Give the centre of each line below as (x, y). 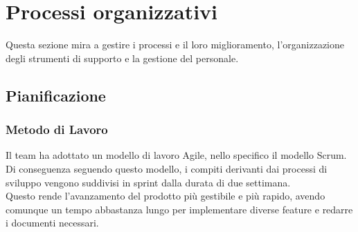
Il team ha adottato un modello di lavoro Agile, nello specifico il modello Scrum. (176, 155)
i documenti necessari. (52, 223)
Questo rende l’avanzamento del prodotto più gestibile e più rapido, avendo (165, 196)
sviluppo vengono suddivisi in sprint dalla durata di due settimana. (148, 182)
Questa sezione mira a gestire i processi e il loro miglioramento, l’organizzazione (175, 45)
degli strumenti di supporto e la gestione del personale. (122, 58)
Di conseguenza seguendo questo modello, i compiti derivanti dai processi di (167, 168)
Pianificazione (56, 95)
